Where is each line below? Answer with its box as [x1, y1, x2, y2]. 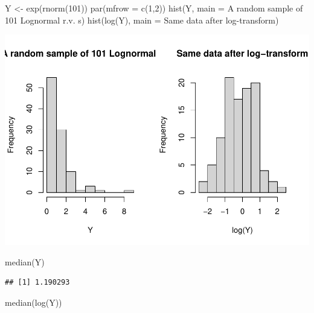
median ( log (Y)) [5, 296, 62, 308]
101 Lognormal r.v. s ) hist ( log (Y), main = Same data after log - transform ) [5, 13, 279, 26]
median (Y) [5, 255, 45, 268]
